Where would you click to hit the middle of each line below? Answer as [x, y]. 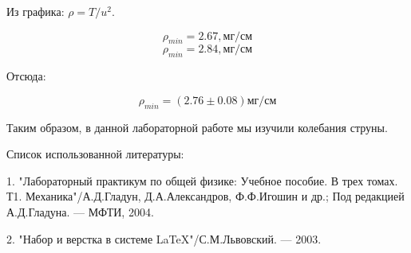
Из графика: [36, 11]
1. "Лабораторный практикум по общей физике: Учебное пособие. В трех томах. [202, 180]
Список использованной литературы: [95, 154]
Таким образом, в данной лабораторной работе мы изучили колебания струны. [197, 127]
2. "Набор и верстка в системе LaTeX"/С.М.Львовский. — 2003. [164, 238]
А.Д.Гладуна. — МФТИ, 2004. [80, 211]
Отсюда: [26, 76]
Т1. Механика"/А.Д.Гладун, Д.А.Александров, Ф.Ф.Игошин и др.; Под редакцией [205, 196]
